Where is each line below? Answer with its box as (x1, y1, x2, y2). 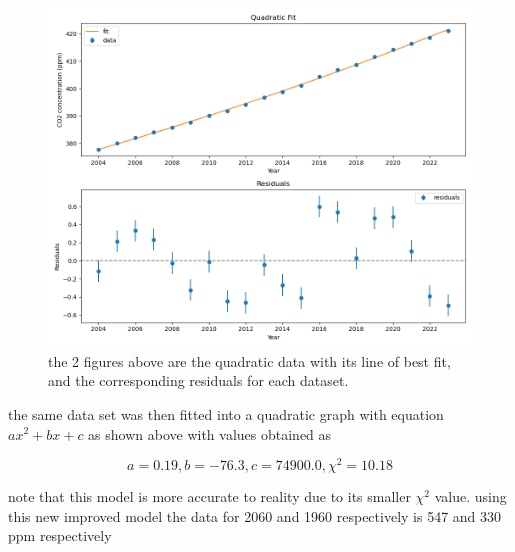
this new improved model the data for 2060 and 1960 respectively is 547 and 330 (8, 505, 502, 526)
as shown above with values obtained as (88, 423, 332, 444)
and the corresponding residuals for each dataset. (48, 370, 349, 391)
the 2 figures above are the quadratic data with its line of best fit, (48, 350, 451, 371)
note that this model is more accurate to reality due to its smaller (8, 486, 411, 507)
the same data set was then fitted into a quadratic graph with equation (8, 403, 444, 424)
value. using (434, 486, 507, 507)
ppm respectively (8, 525, 112, 546)
